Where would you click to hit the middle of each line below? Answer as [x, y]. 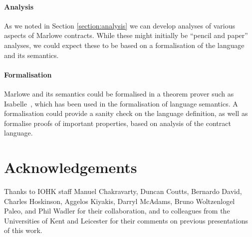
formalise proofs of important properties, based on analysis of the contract [118, 123]
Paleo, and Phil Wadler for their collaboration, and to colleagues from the [117, 211]
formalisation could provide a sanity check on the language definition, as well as [126, 113]
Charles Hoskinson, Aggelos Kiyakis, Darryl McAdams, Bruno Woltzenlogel [120, 201]
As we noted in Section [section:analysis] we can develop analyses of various [120, 25]
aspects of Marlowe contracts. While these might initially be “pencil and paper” [126, 35]
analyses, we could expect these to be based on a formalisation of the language [124, 45]
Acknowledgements [71, 167]
